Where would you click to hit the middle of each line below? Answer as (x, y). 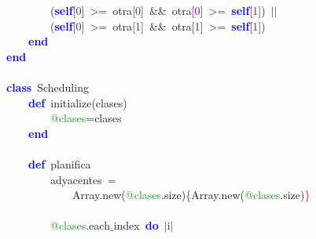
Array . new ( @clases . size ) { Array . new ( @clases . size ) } (191, 195)
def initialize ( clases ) (78, 102)
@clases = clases (86, 118)
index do (136, 225)
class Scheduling (48, 87)
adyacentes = (83, 179)
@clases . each (80, 225)
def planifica (60, 163)
